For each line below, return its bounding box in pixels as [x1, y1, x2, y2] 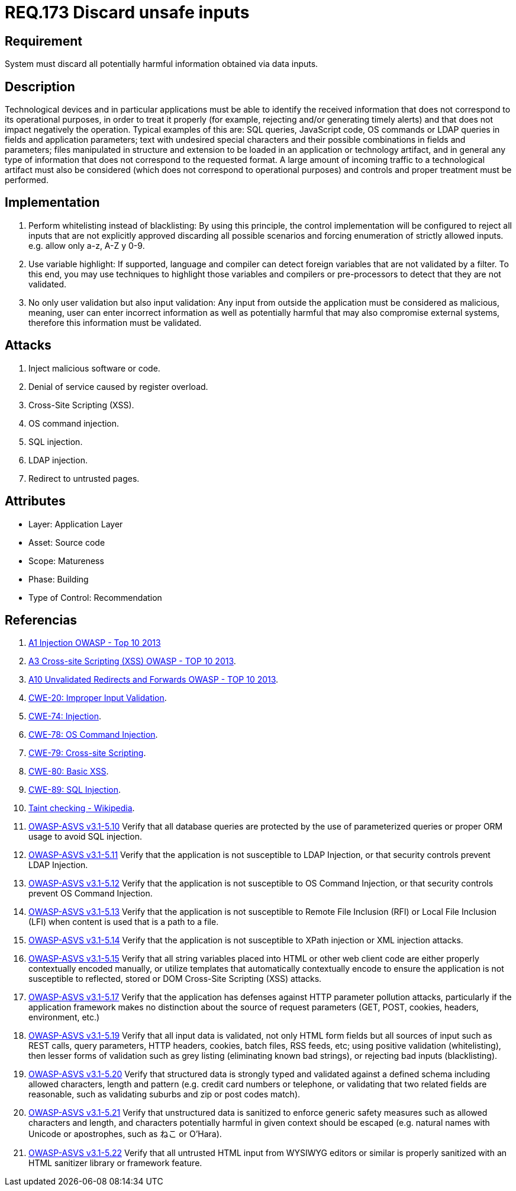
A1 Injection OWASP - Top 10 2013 [28, 638, 161, 648]
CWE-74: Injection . [28, 711, 101, 722]
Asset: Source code [28, 537, 105, 548]
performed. [5, 175, 49, 185]
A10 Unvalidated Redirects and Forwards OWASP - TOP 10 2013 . [28, 674, 279, 685]
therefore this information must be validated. [28, 317, 202, 328]
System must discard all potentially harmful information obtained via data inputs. [5, 59, 318, 69]
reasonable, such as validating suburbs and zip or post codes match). [28, 1089, 301, 1100]
